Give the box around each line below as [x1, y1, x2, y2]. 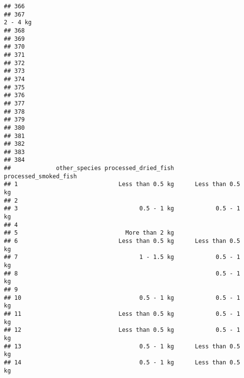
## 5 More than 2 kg [4, 229, 174, 237]
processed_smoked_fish [4, 172, 77, 180]
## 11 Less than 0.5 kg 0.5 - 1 [4, 310, 240, 317]
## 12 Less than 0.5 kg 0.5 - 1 [4, 326, 240, 334]
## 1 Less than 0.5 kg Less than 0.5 [4, 181, 240, 188]
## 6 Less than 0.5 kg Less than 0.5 [4, 238, 240, 245]
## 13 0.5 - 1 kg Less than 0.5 [4, 343, 240, 350]
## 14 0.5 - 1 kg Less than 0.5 [4, 359, 240, 366]
